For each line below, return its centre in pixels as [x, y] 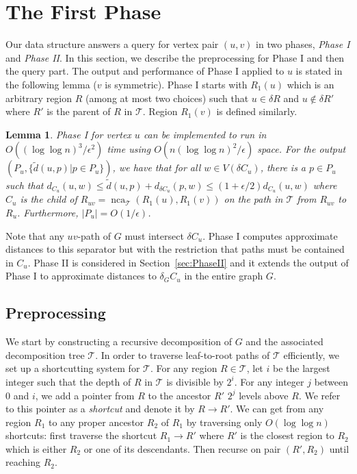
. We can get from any [277, 409]
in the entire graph [224, 276]
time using [129, 149]
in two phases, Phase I [303, 44]
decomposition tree [45, 354]
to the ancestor [180, 395]
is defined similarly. [257, 111]
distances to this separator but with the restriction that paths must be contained [175, 249]
